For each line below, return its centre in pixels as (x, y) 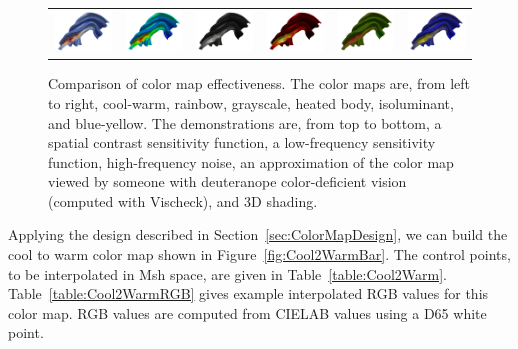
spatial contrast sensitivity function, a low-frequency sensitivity (242, 142)
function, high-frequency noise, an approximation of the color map (251, 161)
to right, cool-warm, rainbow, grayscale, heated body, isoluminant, (251, 102)
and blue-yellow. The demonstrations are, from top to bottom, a (245, 122)
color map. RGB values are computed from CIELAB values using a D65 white (247, 312)
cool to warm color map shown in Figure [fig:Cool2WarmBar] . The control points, (259, 254)
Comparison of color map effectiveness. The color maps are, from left (259, 83)
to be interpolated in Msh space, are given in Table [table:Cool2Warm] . (227, 273)
